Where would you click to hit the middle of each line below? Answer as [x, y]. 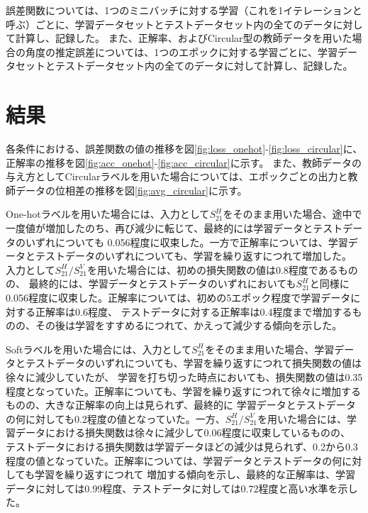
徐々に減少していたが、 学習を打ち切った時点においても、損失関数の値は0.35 [184, 377]
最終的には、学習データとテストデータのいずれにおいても [162, 283]
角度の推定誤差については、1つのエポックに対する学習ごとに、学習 [181, 51]
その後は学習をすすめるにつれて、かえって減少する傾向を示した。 [189, 325]
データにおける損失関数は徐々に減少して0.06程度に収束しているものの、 [183, 432]
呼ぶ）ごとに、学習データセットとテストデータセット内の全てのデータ [169, 24]
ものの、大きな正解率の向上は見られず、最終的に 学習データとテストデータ [181, 405]
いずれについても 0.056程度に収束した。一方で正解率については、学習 [186, 242]
